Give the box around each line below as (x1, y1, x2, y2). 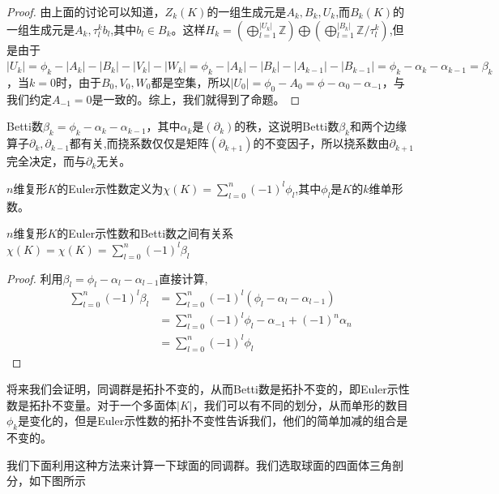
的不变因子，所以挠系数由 (253, 135, 390, 152)
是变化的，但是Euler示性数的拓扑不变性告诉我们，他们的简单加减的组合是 (18, 412, 408, 429)
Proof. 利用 (6, 269, 63, 286)
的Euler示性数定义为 (57, 179, 164, 196)
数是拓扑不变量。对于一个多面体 (6, 396, 177, 413)
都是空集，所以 (151, 73, 231, 90)
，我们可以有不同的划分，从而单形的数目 (192, 396, 408, 413)
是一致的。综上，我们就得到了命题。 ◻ (92, 90, 301, 107)
